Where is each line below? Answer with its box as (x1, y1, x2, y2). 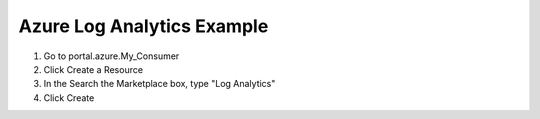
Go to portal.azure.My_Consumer (43, 50, 180, 62)
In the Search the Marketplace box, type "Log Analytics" (43, 78, 276, 90)
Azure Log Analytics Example (18, 15, 269, 37)
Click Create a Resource (43, 63, 144, 75)
